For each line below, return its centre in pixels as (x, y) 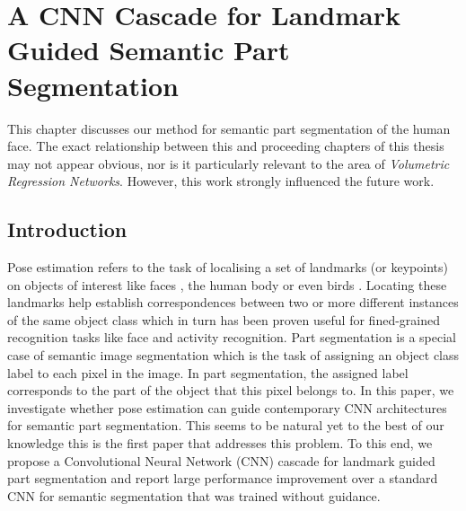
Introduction (67, 229)
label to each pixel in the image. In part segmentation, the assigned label (208, 372)
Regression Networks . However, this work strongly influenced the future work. (221, 181)
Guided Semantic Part (149, 50)
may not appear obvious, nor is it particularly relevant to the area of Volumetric (229, 163)
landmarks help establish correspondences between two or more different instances (233, 302)
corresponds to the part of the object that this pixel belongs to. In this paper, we (231, 390)
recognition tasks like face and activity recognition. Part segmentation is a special (232, 337)
